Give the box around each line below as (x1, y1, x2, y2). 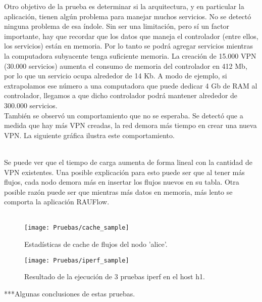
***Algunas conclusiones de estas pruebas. (4, 288, 135, 298)
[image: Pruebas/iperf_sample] (24, 256, 129, 264)
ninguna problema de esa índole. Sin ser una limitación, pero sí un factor (4, 21, 230, 31)
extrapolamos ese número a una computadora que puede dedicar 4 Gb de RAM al (4, 80, 257, 91)
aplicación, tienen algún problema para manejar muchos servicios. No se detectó (4, 11, 251, 21)
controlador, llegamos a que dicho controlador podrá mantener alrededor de (4, 90, 238, 101)
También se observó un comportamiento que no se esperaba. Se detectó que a (4, 110, 243, 120)
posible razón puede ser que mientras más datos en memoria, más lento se (4, 186, 233, 197)
